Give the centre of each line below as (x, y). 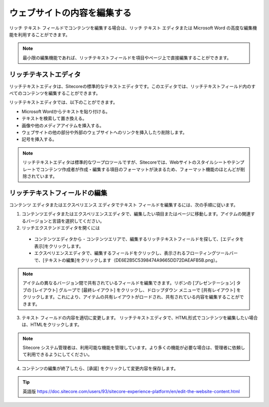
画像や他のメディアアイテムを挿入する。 (63, 125)
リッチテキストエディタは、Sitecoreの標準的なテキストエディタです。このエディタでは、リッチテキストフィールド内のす (133, 86)
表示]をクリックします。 (59, 246)
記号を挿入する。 (39, 139)
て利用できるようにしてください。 (57, 355)
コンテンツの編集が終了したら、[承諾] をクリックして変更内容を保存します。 (100, 368)
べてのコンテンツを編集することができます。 (55, 93)
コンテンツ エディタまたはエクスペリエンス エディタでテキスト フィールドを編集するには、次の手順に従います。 (124, 204)
